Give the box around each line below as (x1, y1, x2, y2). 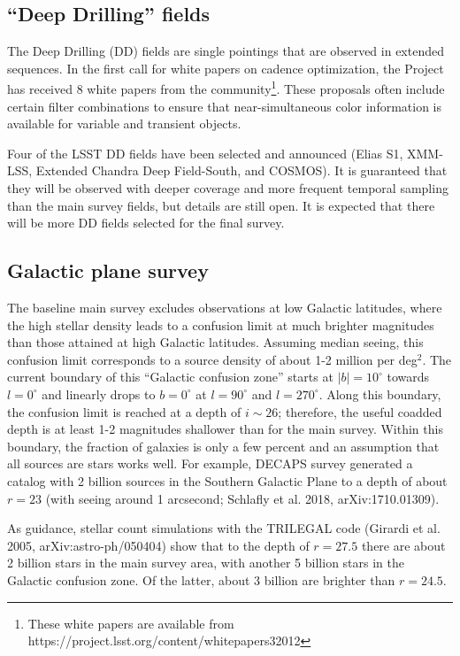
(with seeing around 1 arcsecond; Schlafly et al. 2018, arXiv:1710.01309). (45, 489, 440, 507)
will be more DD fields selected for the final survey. (7, 213, 285, 232)
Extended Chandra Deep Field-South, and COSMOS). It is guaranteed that (35, 161, 448, 180)
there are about (361, 536, 446, 554)
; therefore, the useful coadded (278, 402, 442, 421)
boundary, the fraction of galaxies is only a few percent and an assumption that (7, 436, 440, 455)
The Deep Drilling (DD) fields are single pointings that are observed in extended (7, 42, 444, 60)
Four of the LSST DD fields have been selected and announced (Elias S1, (7, 143, 403, 162)
